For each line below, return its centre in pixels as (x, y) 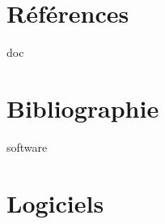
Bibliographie (83, 108)
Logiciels (55, 202)
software (27, 146)
